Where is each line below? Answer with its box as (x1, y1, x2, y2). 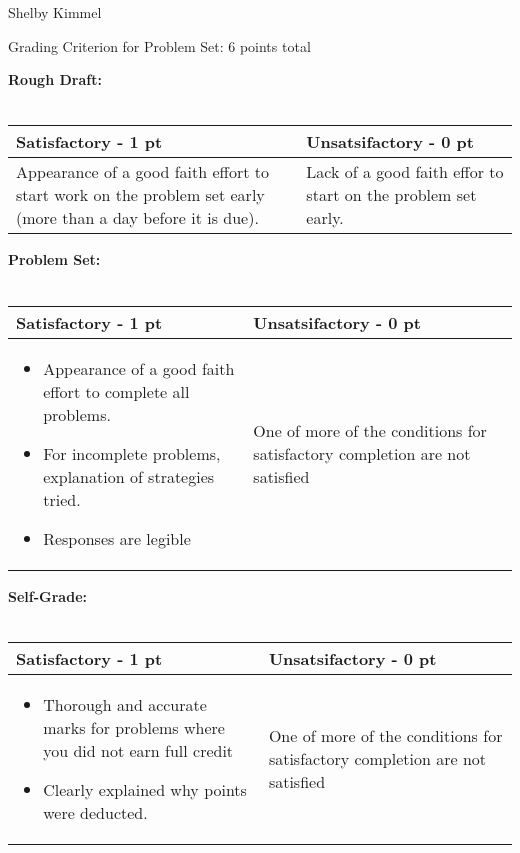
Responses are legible (43, 526, 191, 550)
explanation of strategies (43, 464, 215, 488)
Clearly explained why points (43, 777, 247, 801)
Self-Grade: (8, 585, 87, 606)
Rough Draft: (8, 69, 102, 90)
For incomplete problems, (43, 441, 221, 465)
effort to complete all (43, 379, 190, 403)
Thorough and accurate (43, 692, 207, 716)
